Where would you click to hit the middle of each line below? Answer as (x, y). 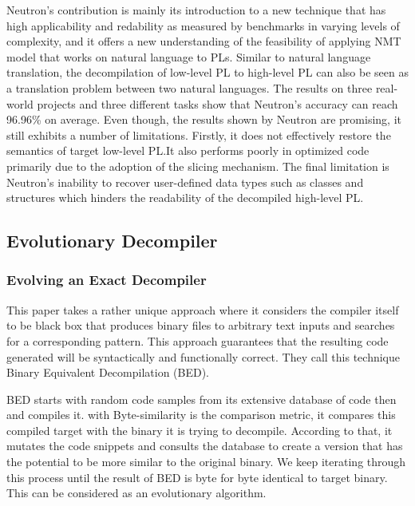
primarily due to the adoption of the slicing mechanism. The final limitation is (198, 166)
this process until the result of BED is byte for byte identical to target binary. (197, 477)
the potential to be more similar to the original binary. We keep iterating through (206, 462)
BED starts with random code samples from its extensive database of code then (202, 399)
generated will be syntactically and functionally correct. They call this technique (204, 356)
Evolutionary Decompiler (112, 241)
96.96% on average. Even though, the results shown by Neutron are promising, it (204, 119)
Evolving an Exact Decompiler (107, 280)
